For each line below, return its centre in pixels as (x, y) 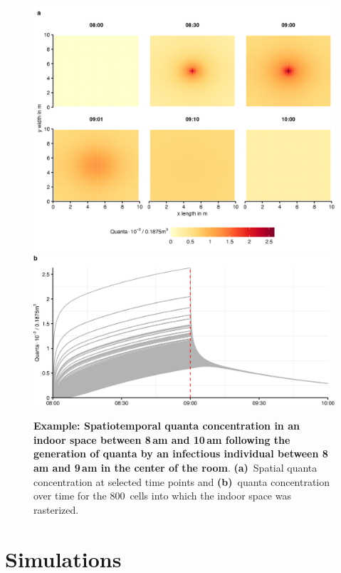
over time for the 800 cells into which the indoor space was (162, 496)
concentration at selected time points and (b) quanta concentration (182, 481)
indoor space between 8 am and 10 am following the (162, 439)
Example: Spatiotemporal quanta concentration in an (167, 426)
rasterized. (56, 509)
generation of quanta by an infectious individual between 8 (181, 453)
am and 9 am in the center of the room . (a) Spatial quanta (175, 468)
